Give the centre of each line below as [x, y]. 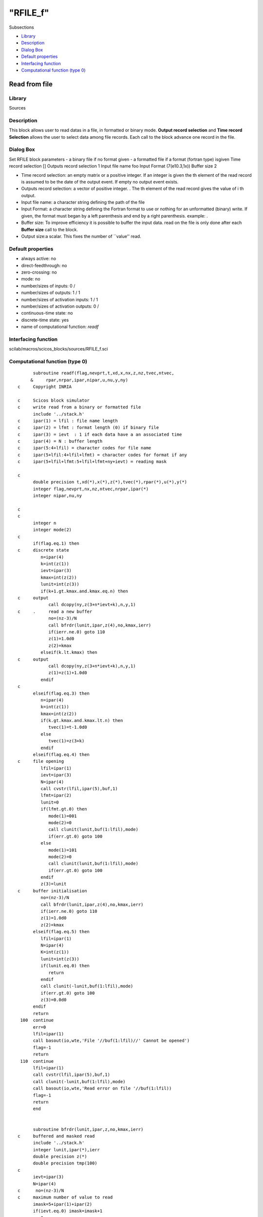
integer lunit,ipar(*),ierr [66, 1150]
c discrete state [43, 550]
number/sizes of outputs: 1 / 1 [51, 293]
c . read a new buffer [55, 611]
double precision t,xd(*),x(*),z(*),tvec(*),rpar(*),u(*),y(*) [110, 482]
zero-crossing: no [39, 272]
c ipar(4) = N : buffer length [60, 441]
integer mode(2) [52, 530]
